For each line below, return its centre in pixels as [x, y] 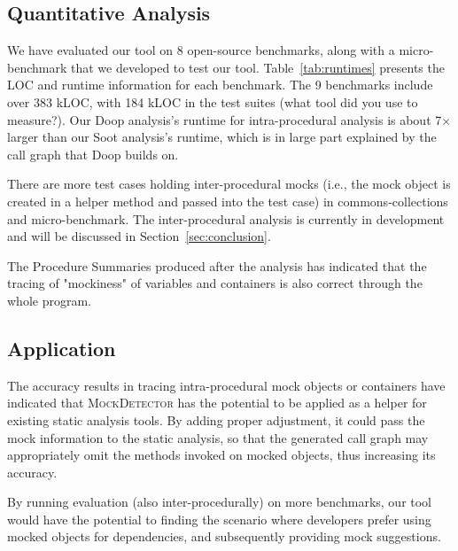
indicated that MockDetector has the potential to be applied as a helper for [217, 403]
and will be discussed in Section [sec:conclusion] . [139, 236]
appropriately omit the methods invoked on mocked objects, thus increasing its [221, 455]
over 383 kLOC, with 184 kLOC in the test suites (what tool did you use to [213, 101]
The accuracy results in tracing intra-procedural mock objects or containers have [226, 385]
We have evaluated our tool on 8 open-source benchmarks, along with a [201, 50]
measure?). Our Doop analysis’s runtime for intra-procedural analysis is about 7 [225, 119]
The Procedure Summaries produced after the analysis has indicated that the [217, 265]
